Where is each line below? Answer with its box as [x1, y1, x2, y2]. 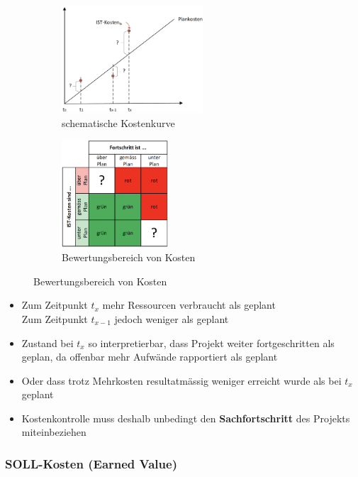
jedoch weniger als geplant [114, 311, 229, 326]
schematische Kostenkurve [62, 115, 175, 130]
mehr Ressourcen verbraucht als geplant [102, 297, 276, 312]
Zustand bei [21, 335, 74, 350]
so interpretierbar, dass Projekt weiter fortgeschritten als [88, 335, 335, 350]
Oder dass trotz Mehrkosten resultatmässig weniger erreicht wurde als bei [21, 373, 342, 388]
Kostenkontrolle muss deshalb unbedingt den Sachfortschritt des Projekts [21, 410, 350, 425]
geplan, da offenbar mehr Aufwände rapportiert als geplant [21, 349, 278, 364]
